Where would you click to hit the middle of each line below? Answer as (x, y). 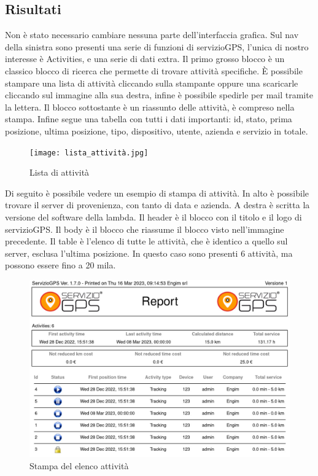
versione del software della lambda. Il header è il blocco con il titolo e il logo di (153, 217)
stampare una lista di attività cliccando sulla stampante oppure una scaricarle (152, 83)
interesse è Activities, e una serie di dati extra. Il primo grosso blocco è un (145, 59)
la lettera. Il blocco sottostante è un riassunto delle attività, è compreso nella (150, 107)
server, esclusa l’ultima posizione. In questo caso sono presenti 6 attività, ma (149, 253)
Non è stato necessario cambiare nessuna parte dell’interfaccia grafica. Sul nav (152, 35)
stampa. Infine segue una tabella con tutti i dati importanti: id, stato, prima (149, 119)
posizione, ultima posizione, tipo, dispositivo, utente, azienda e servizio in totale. (157, 131)
